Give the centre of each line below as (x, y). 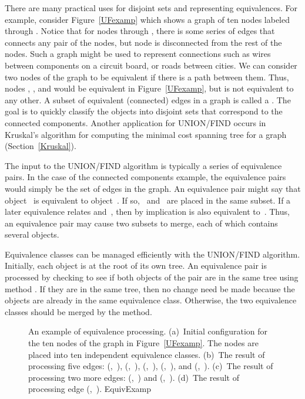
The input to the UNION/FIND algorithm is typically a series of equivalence (143, 165)
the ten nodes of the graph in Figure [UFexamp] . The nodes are (143, 343)
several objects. (32, 234)
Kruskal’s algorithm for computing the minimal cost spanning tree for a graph (146, 134)
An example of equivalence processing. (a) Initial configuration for (148, 331)
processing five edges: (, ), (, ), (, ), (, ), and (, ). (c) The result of (151, 366)
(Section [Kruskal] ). (41, 146)
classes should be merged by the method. (78, 311)
